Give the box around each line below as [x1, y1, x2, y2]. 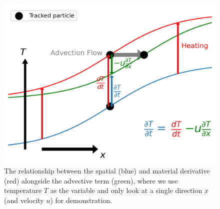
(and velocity [4, 195, 44, 205]
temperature [4, 185, 42, 195]
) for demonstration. [50, 195, 112, 205]
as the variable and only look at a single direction [50, 185, 202, 195]
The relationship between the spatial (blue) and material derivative [4, 165, 210, 176]
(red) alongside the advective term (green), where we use [4, 175, 178, 185]
